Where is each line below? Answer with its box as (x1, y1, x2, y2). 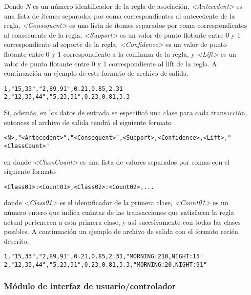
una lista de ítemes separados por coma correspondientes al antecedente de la (4, 10, 235, 21)
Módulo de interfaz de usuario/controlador (4, 279, 176, 292)
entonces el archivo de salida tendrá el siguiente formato (4, 117, 172, 127)
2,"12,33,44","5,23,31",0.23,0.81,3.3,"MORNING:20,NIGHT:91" (4, 261, 207, 269)
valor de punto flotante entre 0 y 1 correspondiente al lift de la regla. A (4, 58, 217, 68)
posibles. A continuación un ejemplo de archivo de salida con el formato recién (4, 226, 238, 236)
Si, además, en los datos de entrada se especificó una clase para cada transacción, (4, 107, 247, 118)
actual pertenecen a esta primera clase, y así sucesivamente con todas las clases (4, 216, 241, 227)
